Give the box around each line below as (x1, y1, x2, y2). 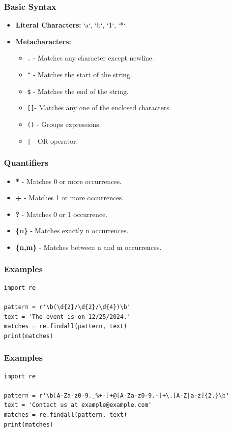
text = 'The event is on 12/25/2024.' (4, 313, 131, 320)
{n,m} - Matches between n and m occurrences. (15, 242, 162, 252)
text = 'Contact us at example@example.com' (4, 401, 152, 409)
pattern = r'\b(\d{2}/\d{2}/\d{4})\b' (4, 303, 131, 310)
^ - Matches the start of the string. (27, 69, 132, 80)
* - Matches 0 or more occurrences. (15, 176, 122, 186)
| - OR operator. (27, 135, 78, 146)
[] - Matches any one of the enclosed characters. (27, 102, 171, 113)
